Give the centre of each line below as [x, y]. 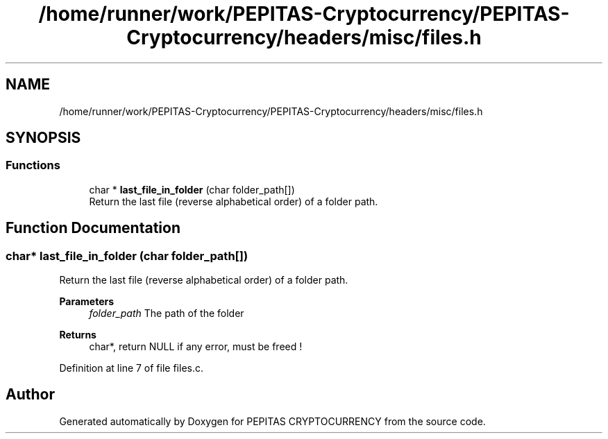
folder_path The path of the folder [167, 313]
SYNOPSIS [43, 138]
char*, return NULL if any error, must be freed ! [196, 347]
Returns [78, 335]
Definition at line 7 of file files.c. [132, 368]
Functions [33, 165]
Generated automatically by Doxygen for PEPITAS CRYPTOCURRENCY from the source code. [272, 421]
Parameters [87, 302]
